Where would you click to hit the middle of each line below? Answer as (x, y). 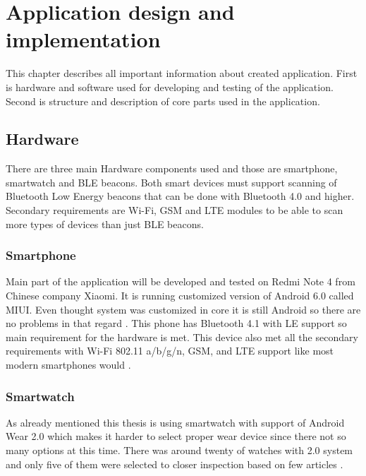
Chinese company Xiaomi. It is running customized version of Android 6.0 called (180, 296)
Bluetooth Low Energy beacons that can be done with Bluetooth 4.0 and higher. (180, 196)
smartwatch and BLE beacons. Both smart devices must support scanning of (171, 182)
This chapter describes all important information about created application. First (182, 73)
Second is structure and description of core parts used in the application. (163, 101)
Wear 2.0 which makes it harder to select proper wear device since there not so (176, 436)
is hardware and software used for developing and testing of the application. (170, 87)
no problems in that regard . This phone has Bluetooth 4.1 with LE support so (176, 323)
